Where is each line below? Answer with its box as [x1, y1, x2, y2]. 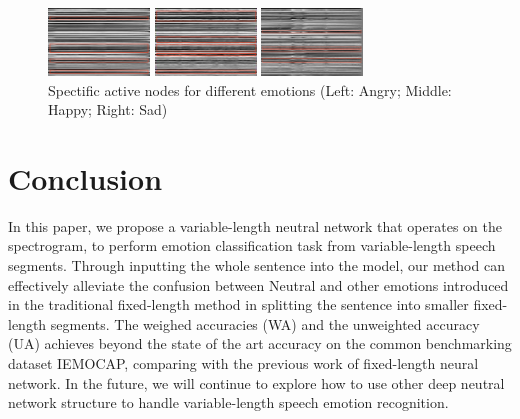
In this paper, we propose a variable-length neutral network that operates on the [8, 215, 502, 236]
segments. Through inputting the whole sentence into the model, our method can [8, 255, 505, 276]
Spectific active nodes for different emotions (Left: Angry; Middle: [48, 79, 452, 100]
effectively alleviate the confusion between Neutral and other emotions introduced [8, 274, 509, 295]
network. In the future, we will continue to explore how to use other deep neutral [8, 372, 505, 393]
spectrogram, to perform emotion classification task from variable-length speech [8, 235, 496, 256]
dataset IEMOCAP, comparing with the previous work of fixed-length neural [8, 353, 479, 374]
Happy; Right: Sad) [48, 99, 168, 120]
